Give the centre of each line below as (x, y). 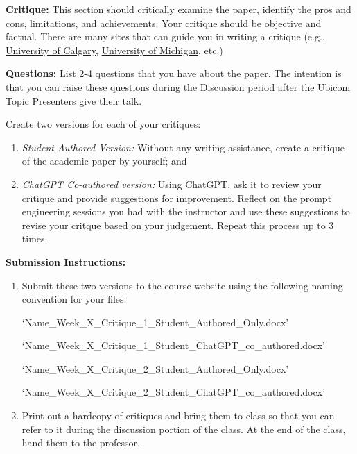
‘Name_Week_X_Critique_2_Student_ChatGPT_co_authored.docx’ (173, 392)
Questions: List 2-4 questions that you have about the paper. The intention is (174, 73)
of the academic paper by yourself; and (104, 161)
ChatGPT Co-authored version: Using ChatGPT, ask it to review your (172, 184)
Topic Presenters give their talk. (74, 100)
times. (35, 238)
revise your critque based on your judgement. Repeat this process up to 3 (178, 225)
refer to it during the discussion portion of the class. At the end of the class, (184, 429)
